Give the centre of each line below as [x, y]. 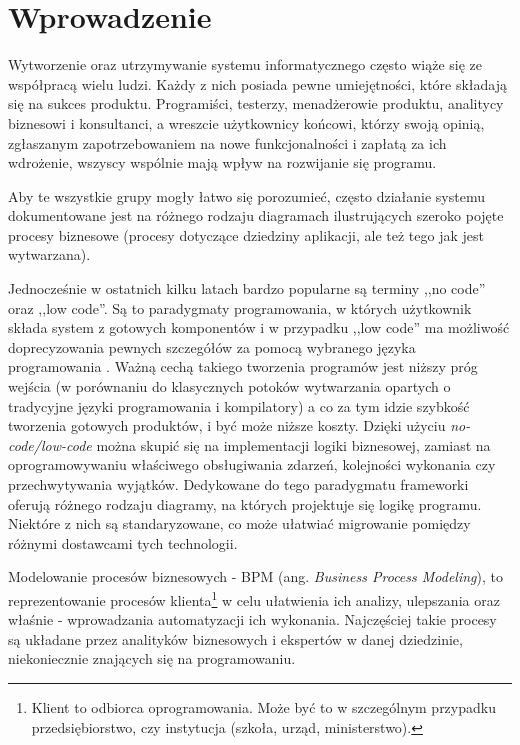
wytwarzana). [49, 254]
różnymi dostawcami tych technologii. [123, 542]
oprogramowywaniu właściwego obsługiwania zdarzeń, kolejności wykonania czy [252, 464]
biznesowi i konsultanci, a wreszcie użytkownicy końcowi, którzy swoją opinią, [246, 122]
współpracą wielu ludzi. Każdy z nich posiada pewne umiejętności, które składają [258, 83]
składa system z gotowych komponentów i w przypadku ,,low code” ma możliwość [259, 327]
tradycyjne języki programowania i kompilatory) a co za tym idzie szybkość [239, 405]
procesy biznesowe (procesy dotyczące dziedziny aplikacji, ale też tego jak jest [246, 234]
